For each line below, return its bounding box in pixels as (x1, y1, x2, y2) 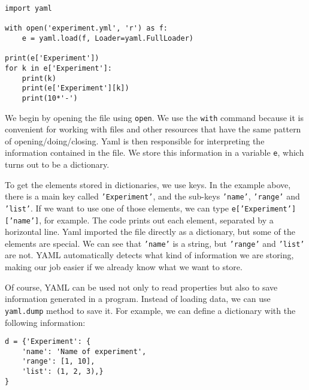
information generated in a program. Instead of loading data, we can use (5, 292, 271, 305)
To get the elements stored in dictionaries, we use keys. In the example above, (5, 178, 291, 191)
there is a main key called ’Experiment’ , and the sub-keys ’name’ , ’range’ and (5, 190, 300, 202)
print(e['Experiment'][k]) (22, 84, 129, 93)
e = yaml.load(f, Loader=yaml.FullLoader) (22, 34, 193, 43)
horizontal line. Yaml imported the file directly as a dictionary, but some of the (5, 225, 295, 238)
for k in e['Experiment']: (5, 64, 112, 72)
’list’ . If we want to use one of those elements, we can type (5, 201, 229, 214)
